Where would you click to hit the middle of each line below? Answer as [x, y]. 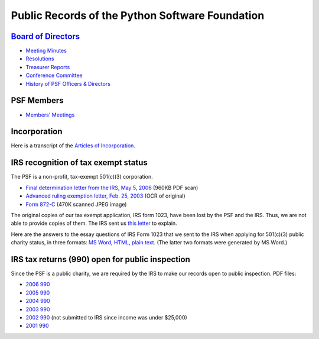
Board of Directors [45, 36]
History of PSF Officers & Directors [68, 83]
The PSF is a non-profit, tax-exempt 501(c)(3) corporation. [82, 177]
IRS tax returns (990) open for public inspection [100, 259]
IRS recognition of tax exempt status [79, 163]
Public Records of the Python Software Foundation [138, 15]
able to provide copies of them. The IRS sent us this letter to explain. [94, 223]
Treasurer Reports [48, 67]
